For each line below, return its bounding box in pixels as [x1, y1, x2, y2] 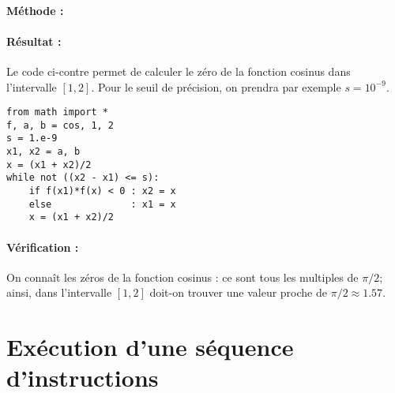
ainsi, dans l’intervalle [6, 284, 112, 301]
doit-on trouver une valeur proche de [149, 284, 327, 301]
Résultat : [6, 32, 62, 49]
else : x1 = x [28, 198, 176, 210]
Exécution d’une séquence [6, 331, 294, 363]
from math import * [6, 107, 108, 118]
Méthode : [6, 2, 64, 18]
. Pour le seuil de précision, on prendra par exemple [91, 78, 341, 95]
